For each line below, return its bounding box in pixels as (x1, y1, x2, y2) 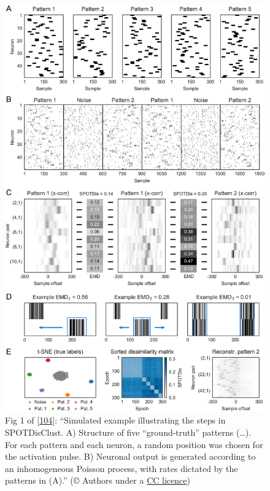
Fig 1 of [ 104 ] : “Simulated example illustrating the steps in (5, 414, 226, 427)
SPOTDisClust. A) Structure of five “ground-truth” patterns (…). (5, 426, 252, 439)
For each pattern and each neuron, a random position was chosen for (5, 438, 263, 450)
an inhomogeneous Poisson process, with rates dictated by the (5, 462, 238, 474)
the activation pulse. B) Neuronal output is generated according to (5, 450, 256, 463)
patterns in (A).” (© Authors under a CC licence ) (5, 474, 190, 487)
